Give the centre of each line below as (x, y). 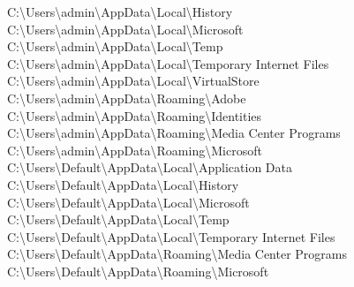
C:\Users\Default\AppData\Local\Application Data (150, 167)
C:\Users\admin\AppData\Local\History (120, 11)
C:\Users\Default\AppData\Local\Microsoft (128, 202)
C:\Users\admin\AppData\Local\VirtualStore (133, 81)
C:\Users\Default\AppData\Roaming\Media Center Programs (177, 254)
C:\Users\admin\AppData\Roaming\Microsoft (135, 150)
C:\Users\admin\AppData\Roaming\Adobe (127, 98)
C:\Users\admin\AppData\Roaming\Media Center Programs (174, 133)
